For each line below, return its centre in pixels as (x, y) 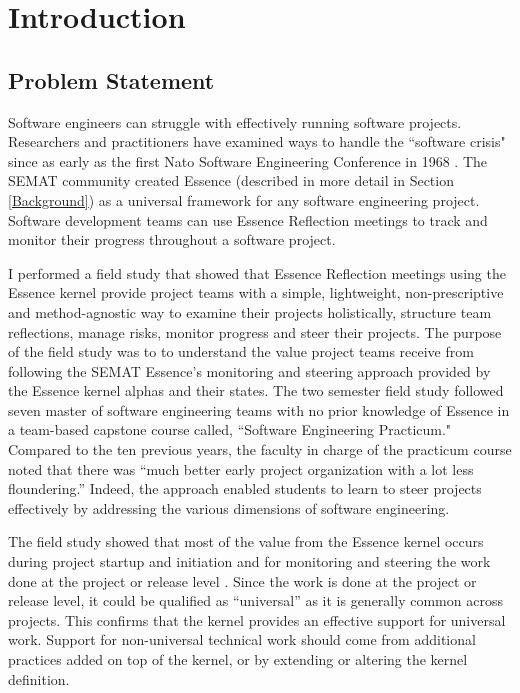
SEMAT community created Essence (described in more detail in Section (231, 180)
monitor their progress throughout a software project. (172, 239)
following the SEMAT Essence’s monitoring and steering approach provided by (249, 370)
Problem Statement (111, 79)
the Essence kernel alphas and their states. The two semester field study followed (256, 390)
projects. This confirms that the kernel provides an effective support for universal (257, 619)
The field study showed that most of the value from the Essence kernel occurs (246, 541)
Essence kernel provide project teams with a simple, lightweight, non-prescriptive (256, 292)
